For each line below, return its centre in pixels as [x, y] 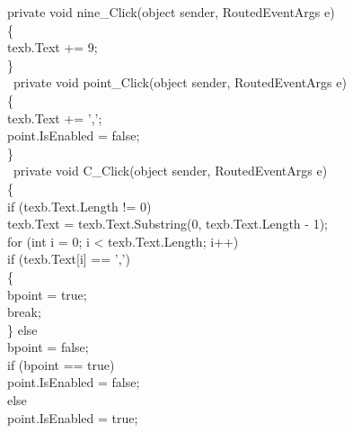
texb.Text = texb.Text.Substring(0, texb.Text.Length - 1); [168, 224]
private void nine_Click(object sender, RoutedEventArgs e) [171, 12]
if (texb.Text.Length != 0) [79, 206]
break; [24, 312]
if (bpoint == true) [61, 364]
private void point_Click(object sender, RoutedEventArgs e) [180, 82]
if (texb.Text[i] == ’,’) [69, 259]
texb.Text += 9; [53, 47]
